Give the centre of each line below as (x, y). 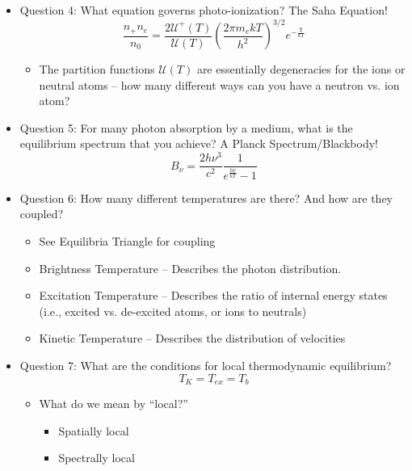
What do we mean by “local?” (114, 403)
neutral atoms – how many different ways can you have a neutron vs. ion (219, 84)
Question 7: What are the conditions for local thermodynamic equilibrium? (206, 365)
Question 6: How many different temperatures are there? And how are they (206, 198)
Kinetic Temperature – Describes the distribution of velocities (192, 338)
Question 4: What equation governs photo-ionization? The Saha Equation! (204, 10)
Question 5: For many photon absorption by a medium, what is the (186, 127)
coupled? (42, 214)
